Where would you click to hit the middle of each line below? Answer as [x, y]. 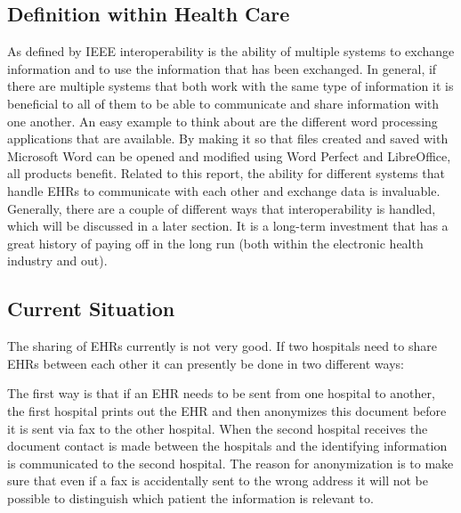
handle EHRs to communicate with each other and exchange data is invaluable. [224, 190]
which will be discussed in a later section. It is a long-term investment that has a [228, 226]
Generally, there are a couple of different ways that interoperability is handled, [222, 208]
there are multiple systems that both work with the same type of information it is [230, 86]
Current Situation [91, 309]
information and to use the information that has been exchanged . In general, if [222, 68]
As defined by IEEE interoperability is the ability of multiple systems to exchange [231, 51]
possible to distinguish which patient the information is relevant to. [190, 497]
